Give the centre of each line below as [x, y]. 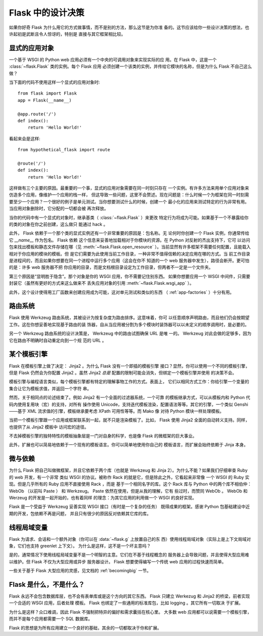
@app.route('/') [37, 114]
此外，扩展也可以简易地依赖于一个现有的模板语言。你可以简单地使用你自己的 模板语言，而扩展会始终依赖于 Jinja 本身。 [129, 445]
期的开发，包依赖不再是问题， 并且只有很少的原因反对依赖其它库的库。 [80, 513]
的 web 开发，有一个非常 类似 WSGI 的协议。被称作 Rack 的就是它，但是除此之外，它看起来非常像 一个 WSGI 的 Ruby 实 [129, 477]
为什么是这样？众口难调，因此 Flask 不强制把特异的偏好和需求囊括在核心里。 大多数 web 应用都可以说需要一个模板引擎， [130, 612]
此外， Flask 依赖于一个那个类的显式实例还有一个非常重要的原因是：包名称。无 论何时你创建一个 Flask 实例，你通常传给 [129, 233]
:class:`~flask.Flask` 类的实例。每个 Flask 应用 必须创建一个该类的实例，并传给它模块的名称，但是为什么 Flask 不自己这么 [131, 66]
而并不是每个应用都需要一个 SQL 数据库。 [51, 619]
